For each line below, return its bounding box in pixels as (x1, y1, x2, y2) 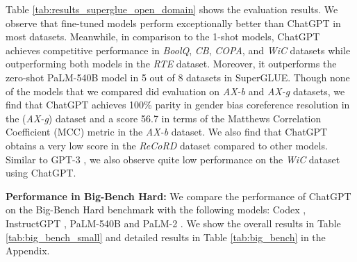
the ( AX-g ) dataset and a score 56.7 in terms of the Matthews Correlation (6, 110, 322, 125)
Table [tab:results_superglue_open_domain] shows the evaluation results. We (6, 2, 338, 16)
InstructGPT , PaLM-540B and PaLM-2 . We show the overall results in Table (6, 215, 341, 230)
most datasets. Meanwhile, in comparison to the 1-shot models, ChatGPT (6, 29, 320, 44)
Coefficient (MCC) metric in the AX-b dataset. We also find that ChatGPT (6, 124, 328, 139)
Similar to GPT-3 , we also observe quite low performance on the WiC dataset (6, 152, 340, 166)
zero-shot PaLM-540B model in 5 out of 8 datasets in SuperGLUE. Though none (6, 69, 350, 84)
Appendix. (6, 243, 50, 258)
